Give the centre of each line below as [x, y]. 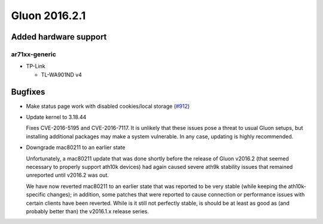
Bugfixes [28, 92]
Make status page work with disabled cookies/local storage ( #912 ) [108, 106]
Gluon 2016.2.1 [48, 16]
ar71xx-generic [33, 54]
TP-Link [36, 66]
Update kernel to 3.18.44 [56, 117]
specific [36, 195]
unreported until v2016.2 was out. [67, 175]
